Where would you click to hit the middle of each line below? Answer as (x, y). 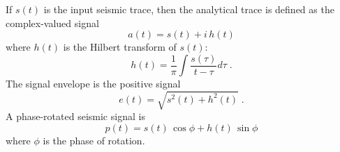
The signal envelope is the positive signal (93, 84)
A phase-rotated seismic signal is (75, 116)
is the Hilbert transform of (120, 47)
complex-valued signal (52, 23)
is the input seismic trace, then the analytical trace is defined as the (189, 9)
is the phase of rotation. (94, 140)
